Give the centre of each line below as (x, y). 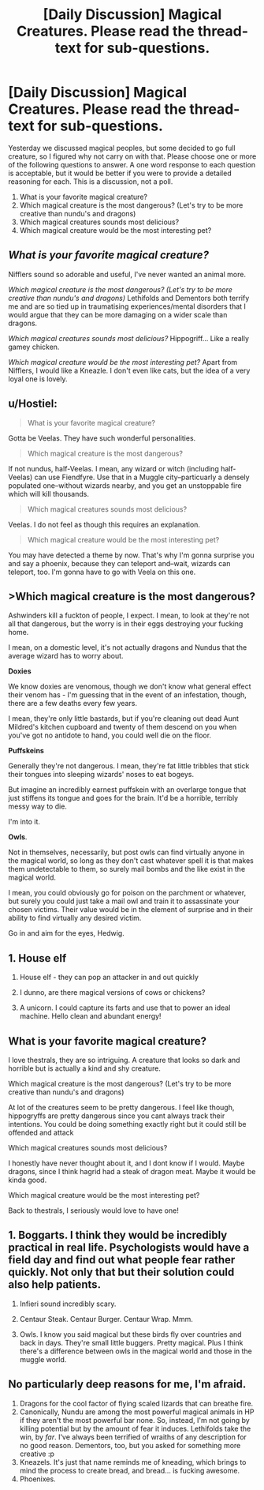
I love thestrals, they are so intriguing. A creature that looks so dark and (124, 1060)
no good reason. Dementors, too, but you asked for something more (130, 1445)
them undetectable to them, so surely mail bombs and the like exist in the (127, 869)
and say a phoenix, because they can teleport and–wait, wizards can (119, 563)
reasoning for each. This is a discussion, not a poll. (91, 181)
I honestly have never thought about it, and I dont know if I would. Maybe (126, 1163)
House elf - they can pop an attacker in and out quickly (109, 978)
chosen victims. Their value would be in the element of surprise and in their (131, 910)
